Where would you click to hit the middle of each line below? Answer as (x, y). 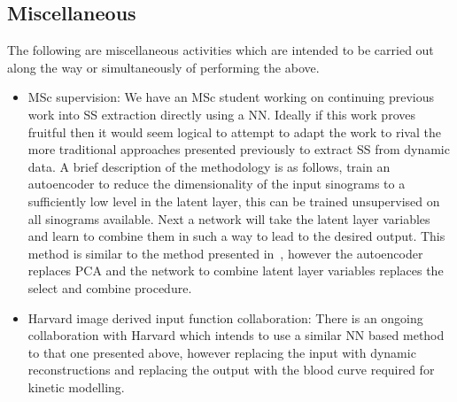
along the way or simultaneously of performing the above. (163, 67)
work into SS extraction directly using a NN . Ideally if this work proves (221, 114)
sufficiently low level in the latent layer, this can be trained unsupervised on (234, 201)
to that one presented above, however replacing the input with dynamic (222, 352)
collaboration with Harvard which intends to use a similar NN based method (236, 335)
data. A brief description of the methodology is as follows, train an (209, 166)
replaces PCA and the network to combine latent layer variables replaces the (236, 271)
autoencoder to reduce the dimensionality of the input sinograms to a (217, 184)
